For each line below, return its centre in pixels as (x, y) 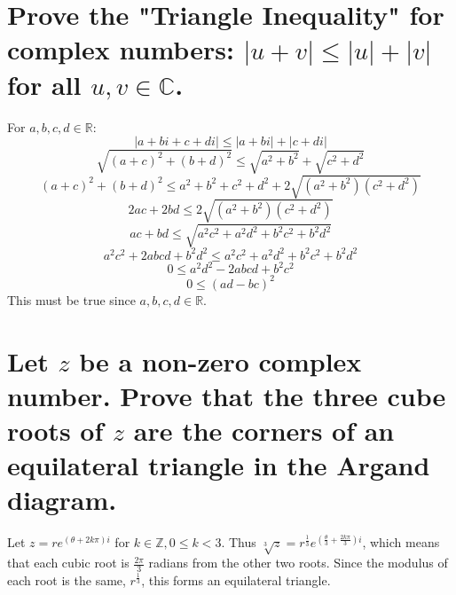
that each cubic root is (68, 563)
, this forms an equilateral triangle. (236, 579)
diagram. (62, 500)
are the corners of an (264, 430)
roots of (55, 430)
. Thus (239, 542)
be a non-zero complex (220, 360)
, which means (401, 542)
